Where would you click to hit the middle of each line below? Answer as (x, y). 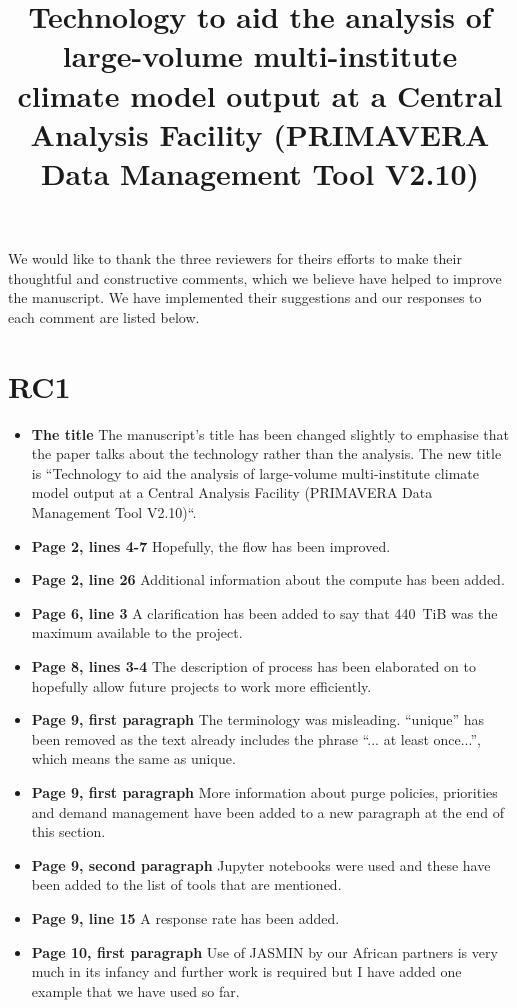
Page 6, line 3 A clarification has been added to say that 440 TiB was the (264, 612)
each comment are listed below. (104, 316)
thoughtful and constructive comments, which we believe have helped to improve (255, 277)
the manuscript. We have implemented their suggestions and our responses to (245, 297)
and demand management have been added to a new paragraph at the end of (267, 811)
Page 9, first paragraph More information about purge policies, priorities (264, 791)
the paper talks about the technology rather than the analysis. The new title (266, 453)
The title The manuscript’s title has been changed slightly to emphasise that (270, 433)
